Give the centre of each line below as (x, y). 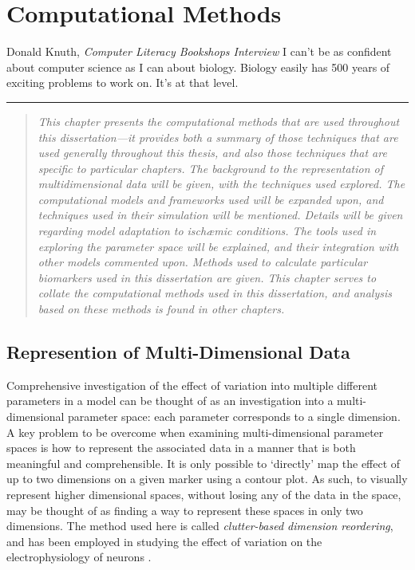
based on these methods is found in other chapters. (161, 309)
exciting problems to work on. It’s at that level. (123, 83)
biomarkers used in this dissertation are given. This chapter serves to (207, 277)
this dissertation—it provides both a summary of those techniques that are (218, 137)
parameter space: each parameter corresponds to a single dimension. (234, 417)
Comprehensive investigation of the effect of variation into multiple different (192, 385)
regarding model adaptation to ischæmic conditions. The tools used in (207, 231)
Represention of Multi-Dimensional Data (178, 352)
